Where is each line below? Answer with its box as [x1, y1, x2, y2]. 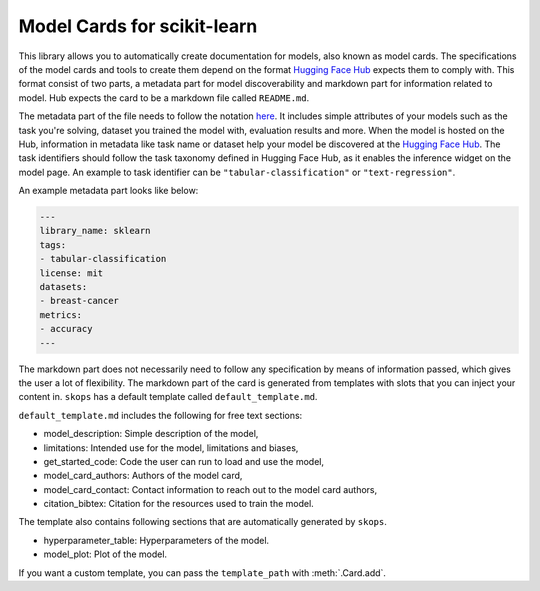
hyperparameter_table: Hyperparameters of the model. [43, 534, 270, 546]
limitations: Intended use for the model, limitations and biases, [43, 441, 299, 454]
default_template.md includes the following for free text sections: [18, 409, 303, 421]
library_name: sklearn [39, 225, 151, 237]
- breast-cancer [39, 295, 120, 307]
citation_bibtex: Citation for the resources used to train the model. [43, 498, 314, 510]
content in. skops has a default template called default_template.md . [18, 391, 318, 403]
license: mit [39, 267, 104, 279]
